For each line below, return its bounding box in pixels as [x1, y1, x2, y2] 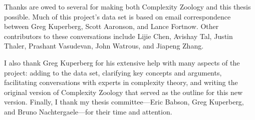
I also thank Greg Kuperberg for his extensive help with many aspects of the [4, 57, 240, 67]
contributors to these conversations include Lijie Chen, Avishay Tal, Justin [4, 30, 233, 41]
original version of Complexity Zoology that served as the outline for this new [4, 86, 243, 97]
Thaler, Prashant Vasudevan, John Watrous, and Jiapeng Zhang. [4, 40, 204, 51]
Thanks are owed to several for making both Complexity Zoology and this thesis [4, 1, 251, 11]
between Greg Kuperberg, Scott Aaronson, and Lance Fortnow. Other [4, 21, 219, 31]
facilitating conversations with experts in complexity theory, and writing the [4, 77, 238, 87]
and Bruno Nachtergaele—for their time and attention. [4, 106, 172, 116]
